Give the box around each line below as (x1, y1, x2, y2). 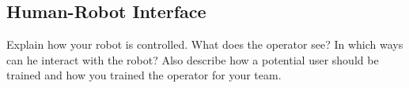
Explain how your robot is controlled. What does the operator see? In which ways (6, 36, 403, 53)
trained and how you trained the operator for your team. (6, 67, 282, 83)
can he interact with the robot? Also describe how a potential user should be (6, 51, 379, 68)
